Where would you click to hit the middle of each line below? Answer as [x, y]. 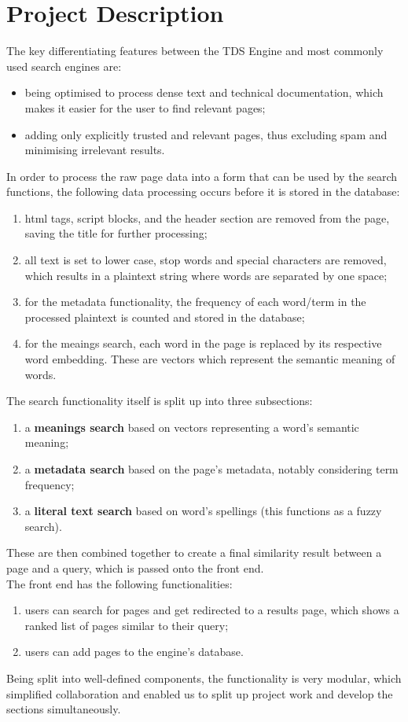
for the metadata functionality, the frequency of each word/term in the [195, 302]
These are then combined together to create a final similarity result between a [194, 553]
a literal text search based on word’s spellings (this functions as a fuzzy [203, 511]
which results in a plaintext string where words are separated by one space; [206, 275]
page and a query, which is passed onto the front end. [135, 567]
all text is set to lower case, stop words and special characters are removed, [206, 260]
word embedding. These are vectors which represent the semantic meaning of [210, 359]
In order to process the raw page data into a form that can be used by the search [202, 176]
